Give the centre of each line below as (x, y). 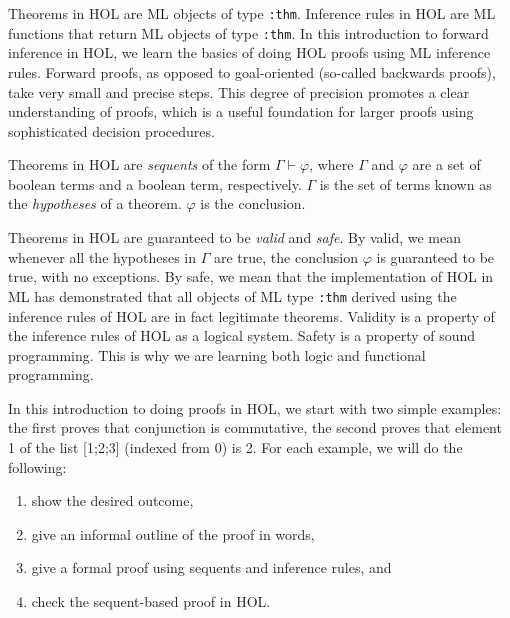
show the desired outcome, (112, 500)
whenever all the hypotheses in (102, 256)
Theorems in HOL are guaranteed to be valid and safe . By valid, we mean (234, 237)
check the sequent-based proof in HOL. (151, 601)
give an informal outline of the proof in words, (173, 533)
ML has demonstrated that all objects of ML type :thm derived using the (232, 295)
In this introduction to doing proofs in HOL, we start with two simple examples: (255, 407)
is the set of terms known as (405, 183)
